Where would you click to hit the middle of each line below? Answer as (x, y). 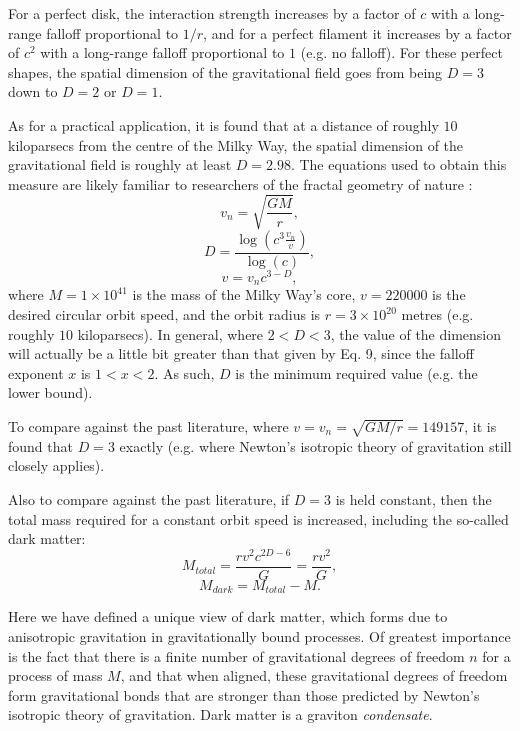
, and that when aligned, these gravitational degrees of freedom (314, 675)
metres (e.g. (437, 314)
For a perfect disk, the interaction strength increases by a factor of (212, 13)
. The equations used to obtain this (398, 164)
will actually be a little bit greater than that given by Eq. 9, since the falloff (241, 353)
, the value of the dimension (416, 333)
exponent (36, 372)
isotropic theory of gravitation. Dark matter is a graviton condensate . (220, 714)
